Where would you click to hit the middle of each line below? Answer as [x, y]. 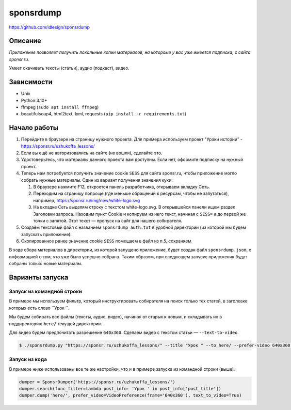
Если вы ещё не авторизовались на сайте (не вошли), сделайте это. [92, 153]
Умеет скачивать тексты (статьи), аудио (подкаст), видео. [69, 68]
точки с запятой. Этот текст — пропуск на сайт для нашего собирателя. [108, 221]
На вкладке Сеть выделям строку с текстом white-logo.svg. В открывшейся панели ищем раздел [134, 207]
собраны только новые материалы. [46, 264]
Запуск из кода [28, 360]
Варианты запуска [39, 277]
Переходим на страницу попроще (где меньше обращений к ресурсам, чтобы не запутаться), [131, 193]
